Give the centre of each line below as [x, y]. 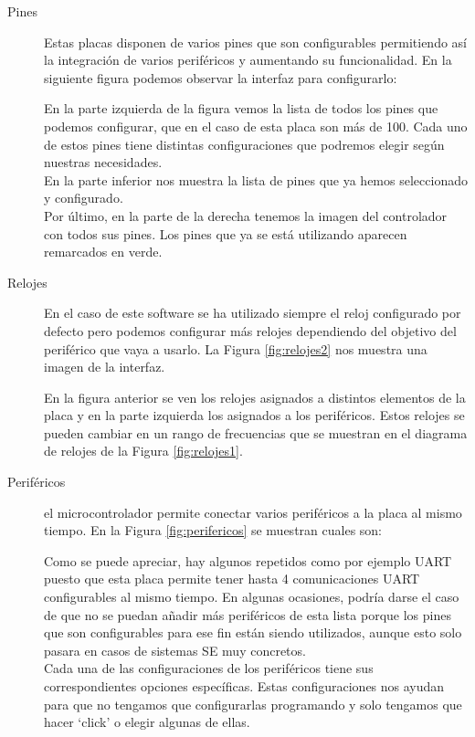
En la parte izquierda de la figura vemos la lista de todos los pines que [241, 108]
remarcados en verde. [103, 252]
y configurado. [84, 198]
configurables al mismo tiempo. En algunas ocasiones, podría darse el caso [252, 597]
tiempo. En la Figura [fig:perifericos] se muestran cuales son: [213, 530]
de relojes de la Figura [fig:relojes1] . [143, 451]
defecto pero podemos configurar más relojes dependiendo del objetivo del [250, 330]
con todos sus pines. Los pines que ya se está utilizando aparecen [226, 233]
